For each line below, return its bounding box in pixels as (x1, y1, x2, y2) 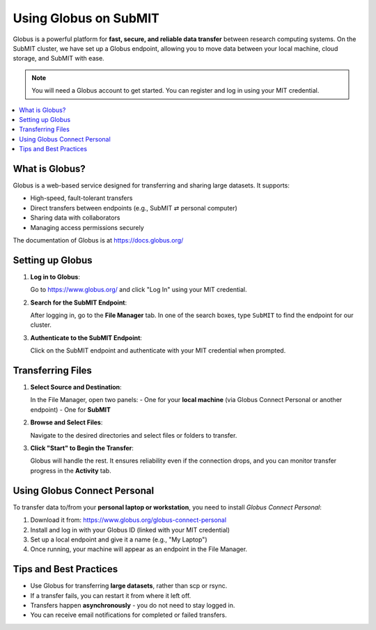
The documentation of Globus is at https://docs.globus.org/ (13, 236, 184, 244)
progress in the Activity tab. (30, 466, 111, 475)
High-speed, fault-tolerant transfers (30, 194, 133, 202)
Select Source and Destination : (30, 383, 122, 392)
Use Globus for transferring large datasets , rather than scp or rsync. (30, 582, 228, 590)
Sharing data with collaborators (30, 213, 120, 222)
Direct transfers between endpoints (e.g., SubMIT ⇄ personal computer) (30, 203, 238, 212)
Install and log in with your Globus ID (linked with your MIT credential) (30, 525, 230, 534)
